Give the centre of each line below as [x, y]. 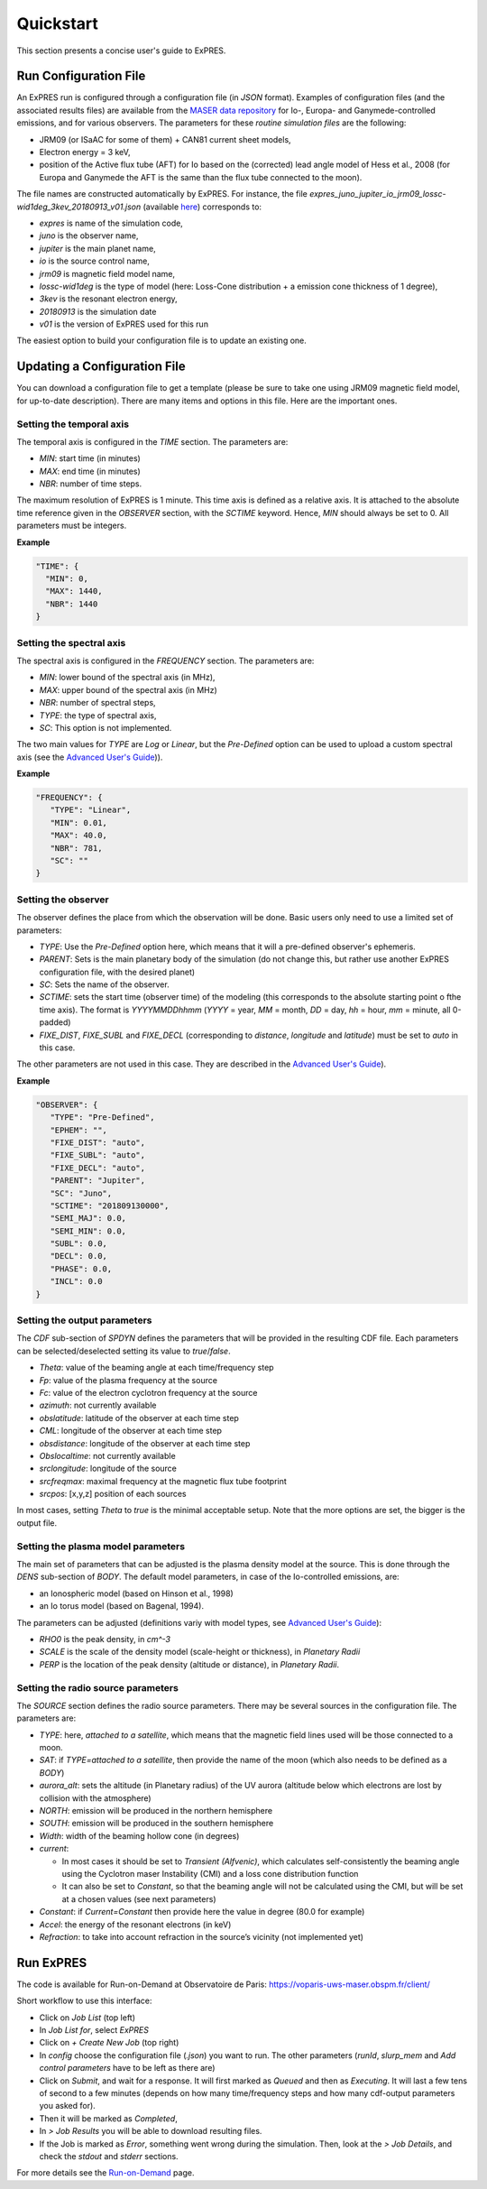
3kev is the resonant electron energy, [108, 299]
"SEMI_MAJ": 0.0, [88, 1219]
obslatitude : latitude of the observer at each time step [139, 1418]
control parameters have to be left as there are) [127, 2068]
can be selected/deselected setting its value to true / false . [124, 1351]
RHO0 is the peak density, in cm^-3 [105, 1639]
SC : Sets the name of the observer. [105, 984]
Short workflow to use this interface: [84, 2001]
